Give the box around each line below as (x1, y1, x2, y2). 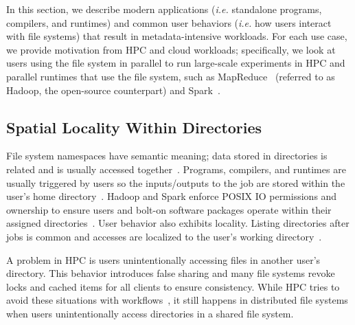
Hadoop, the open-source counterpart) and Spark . (6, 82, 220, 97)
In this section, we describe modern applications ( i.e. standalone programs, (6, 2, 322, 16)
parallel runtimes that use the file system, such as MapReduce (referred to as (6, 69, 335, 83)
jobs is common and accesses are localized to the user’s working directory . (6, 229, 322, 243)
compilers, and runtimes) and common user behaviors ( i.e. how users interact (6, 15, 332, 30)
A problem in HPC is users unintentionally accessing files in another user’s (6, 252, 321, 267)
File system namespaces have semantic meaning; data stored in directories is (6, 148, 328, 163)
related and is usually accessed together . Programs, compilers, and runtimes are (6, 161, 346, 176)
